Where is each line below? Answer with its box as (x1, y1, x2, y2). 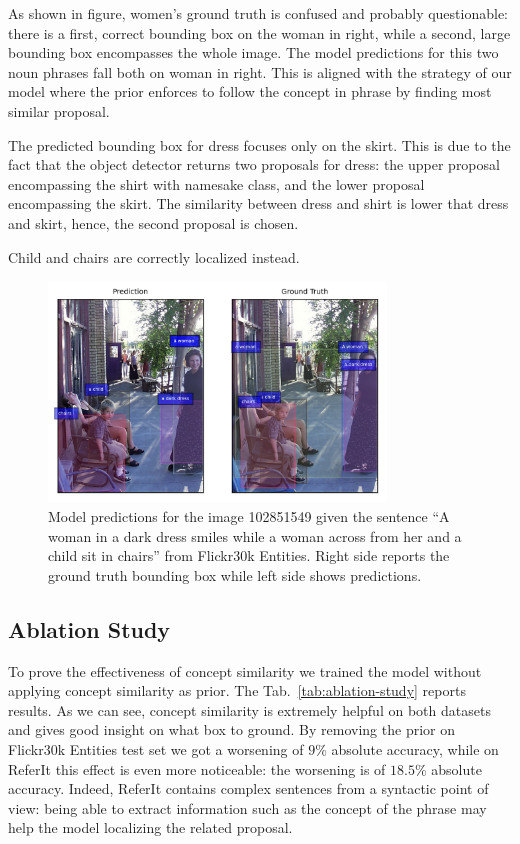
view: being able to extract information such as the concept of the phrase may (8, 797, 487, 818)
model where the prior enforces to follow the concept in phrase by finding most (8, 81, 492, 102)
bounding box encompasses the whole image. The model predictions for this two (8, 42, 499, 63)
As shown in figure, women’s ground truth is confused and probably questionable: (8, 3, 509, 23)
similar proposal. (8, 100, 110, 121)
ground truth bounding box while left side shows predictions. (48, 564, 422, 585)
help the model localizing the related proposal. (8, 817, 293, 838)
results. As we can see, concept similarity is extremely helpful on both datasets (8, 699, 491, 720)
